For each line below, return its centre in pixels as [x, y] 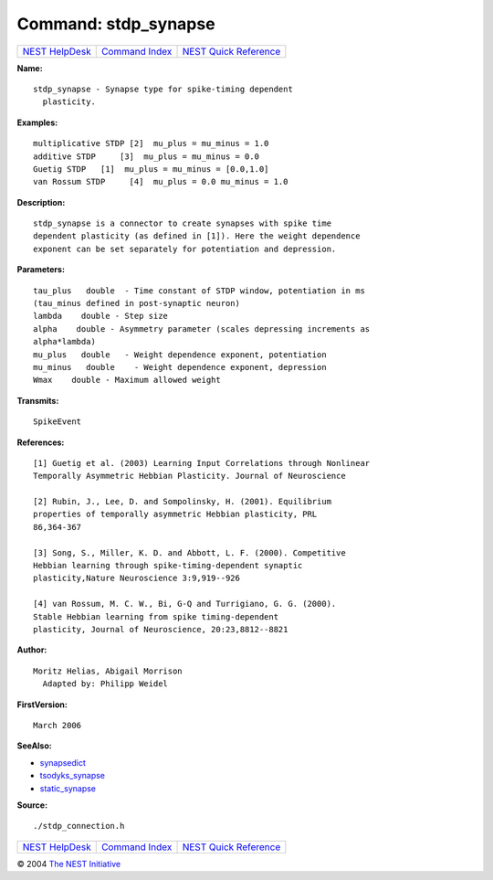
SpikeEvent [58, 422]
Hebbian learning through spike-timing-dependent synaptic [168, 566]
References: [41, 442]
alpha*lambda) [64, 342]
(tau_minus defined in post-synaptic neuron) [137, 303]
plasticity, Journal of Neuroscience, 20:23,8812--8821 [161, 629]
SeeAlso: [34, 746]
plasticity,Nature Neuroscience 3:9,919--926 [137, 578]
